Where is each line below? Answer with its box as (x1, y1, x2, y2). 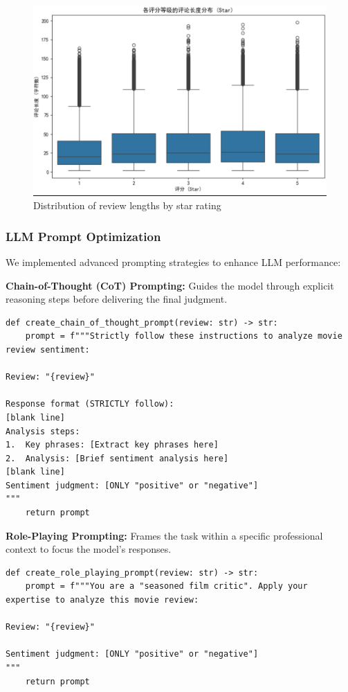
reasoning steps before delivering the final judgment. (6, 292, 228, 306)
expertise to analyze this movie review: (6, 595, 199, 605)
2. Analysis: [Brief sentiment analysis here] (6, 453, 229, 463)
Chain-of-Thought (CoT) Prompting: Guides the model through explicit (6, 278, 334, 292)
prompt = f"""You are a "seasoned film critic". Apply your (25, 581, 308, 592)
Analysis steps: (6, 426, 80, 436)
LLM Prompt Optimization (6, 227, 161, 245)
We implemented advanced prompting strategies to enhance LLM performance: (6, 254, 341, 269)
